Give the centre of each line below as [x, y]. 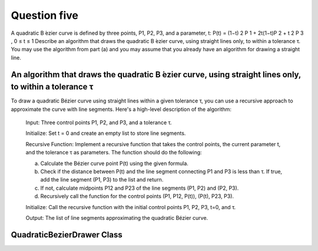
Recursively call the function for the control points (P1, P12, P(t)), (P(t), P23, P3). [137, 196]
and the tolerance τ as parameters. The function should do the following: [114, 153]
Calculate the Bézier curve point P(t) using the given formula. [114, 163]
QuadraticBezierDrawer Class [67, 235]
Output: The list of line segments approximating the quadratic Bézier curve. [117, 217]
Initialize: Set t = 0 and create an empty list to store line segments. [106, 133]
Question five [45, 15]
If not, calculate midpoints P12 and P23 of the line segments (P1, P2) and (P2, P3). [140, 188]
